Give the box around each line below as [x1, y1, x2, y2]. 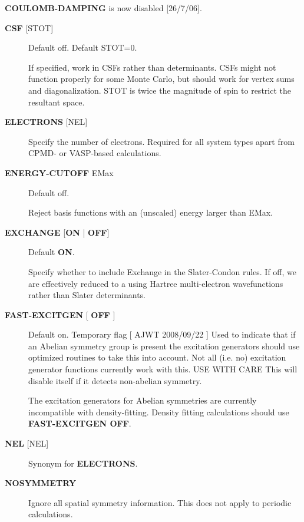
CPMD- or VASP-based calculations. [28, 147, 161, 159]
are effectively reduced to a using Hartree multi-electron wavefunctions [28, 277, 283, 289]
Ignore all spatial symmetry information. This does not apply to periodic [28, 496, 292, 508]
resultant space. [28, 95, 85, 108]
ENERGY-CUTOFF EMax [5, 166, 114, 179]
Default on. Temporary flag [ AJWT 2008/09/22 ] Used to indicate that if [28, 328, 296, 341]
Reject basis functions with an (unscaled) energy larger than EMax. [28, 206, 273, 219]
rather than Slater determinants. [28, 289, 146, 301]
